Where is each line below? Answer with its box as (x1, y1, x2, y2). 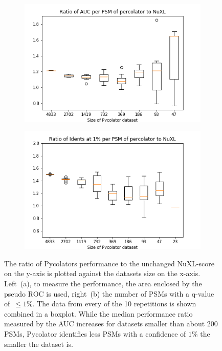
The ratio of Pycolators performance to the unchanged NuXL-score (4, 258, 215, 268)
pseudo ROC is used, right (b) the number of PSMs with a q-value (4, 288, 214, 299)
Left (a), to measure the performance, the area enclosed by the (4, 278, 202, 289)
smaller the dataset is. (4, 338, 73, 349)
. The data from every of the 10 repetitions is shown (32, 298, 196, 309)
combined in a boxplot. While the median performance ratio (4, 308, 193, 319)
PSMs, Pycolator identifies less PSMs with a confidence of (4, 328, 186, 339)
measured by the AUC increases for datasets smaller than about (4, 318, 205, 329)
